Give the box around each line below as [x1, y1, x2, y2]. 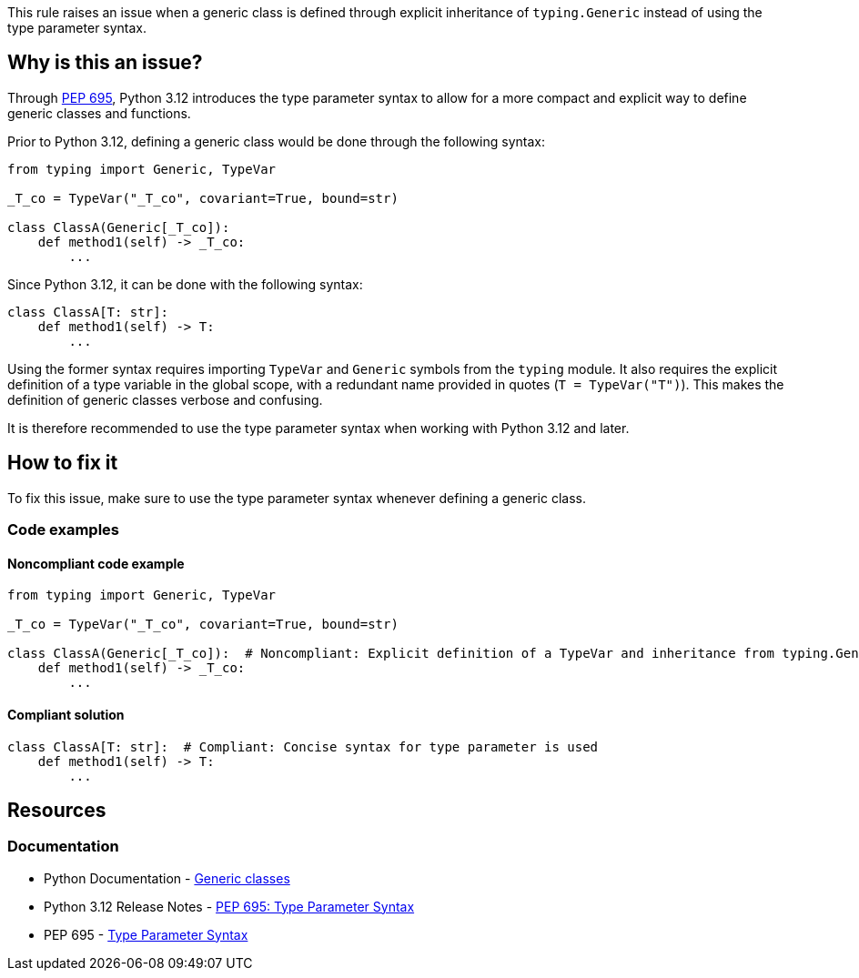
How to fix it [7, 451, 118, 475]
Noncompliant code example [7, 555, 185, 571]
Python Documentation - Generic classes [44, 870, 290, 886]
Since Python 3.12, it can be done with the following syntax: [7, 276, 363, 292]
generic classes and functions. [7, 105, 191, 121]
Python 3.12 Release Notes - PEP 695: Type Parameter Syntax [44, 898, 415, 914]
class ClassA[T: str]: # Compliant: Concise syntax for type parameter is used [7, 739, 599, 754]
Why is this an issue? [7, 51, 203, 75]
